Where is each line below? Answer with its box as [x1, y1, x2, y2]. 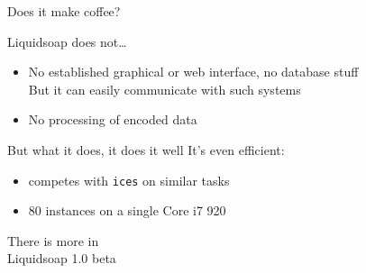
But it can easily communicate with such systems [28, 79, 301, 98]
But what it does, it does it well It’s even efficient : [7, 140, 285, 159]
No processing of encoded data [28, 110, 197, 129]
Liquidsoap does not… [7, 32, 127, 50]
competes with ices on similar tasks [28, 170, 230, 189]
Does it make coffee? [7, 2, 121, 20]
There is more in [7, 231, 99, 250]
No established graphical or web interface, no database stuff [28, 62, 359, 81]
